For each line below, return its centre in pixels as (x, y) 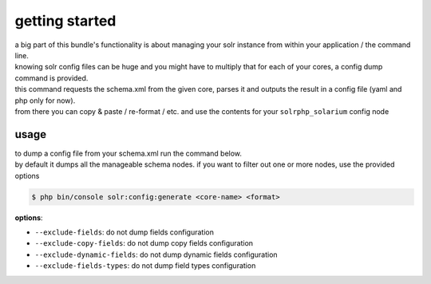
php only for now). (45, 101)
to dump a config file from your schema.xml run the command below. (129, 153)
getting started (65, 21)
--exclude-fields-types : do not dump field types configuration (145, 266)
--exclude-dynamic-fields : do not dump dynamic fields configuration (156, 254)
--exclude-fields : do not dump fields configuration (125, 232)
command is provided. (51, 78)
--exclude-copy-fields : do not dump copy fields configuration (144, 243)
